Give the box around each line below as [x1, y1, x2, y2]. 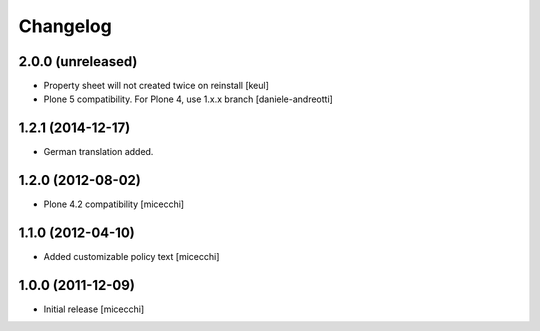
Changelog [18, 15, 112, 37]
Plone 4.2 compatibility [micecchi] [43, 198, 185, 210]
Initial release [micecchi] [43, 303, 145, 315]
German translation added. [43, 146, 154, 158]
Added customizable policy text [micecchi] [43, 251, 220, 263]
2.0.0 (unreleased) [18, 53, 138, 70]
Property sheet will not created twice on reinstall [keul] [43, 80, 270, 92]
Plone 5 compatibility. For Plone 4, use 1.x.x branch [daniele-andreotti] [43, 93, 334, 105]
